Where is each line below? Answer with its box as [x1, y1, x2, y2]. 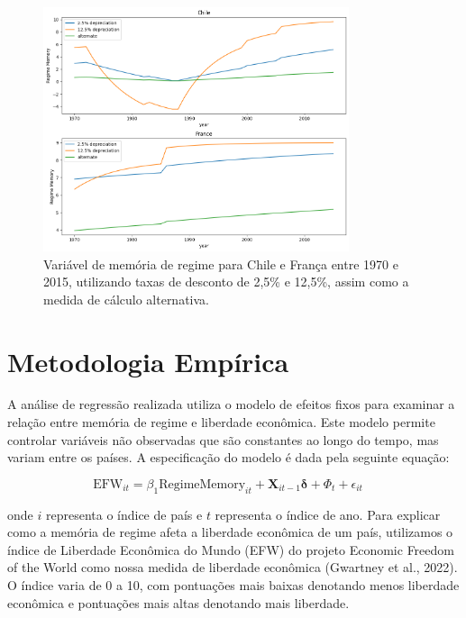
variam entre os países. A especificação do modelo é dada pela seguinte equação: [7, 448, 450, 467]
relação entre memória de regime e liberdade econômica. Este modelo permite [7, 413, 435, 432]
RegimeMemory [159, 477, 246, 491]
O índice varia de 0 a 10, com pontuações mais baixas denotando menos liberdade [7, 575, 460, 594]
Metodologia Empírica [7, 342, 289, 379]
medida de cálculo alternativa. [43, 289, 209, 308]
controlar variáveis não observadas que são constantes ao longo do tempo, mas [7, 430, 439, 449]
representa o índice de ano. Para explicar [215, 504, 441, 523]
